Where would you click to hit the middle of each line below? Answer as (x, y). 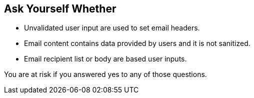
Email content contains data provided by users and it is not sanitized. (137, 43)
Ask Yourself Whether (60, 9)
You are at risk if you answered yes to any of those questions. (105, 74)
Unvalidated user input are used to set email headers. (112, 28)
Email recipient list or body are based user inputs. (105, 59)
